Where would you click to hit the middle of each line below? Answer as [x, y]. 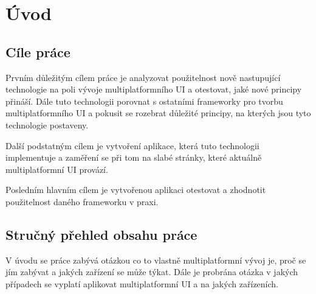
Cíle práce [38, 51]
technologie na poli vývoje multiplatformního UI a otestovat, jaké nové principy [154, 89]
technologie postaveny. [47, 124]
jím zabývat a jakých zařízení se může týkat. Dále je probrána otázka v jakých [152, 272]
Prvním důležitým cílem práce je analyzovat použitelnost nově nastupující [143, 77]
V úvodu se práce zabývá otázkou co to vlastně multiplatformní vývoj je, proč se [156, 260]
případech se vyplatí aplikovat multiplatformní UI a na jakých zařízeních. [142, 283]
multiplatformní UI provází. [57, 169]
